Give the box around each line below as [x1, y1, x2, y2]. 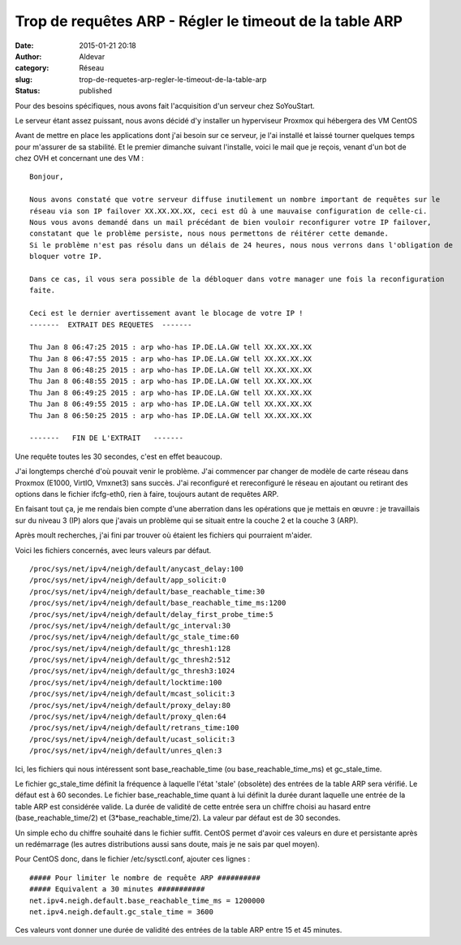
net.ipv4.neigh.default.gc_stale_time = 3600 [29, 907, 214, 917]
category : [15, 63, 50, 73]
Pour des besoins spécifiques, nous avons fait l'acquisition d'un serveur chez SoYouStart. [15, 101, 316, 110]
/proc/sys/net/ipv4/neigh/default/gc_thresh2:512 [29, 655, 231, 665]
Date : [15, 41, 34, 50]
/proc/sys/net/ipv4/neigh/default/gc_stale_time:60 [29, 632, 239, 641]
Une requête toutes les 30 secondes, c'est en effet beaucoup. [15, 451, 222, 461]
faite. [29, 286, 56, 296]
